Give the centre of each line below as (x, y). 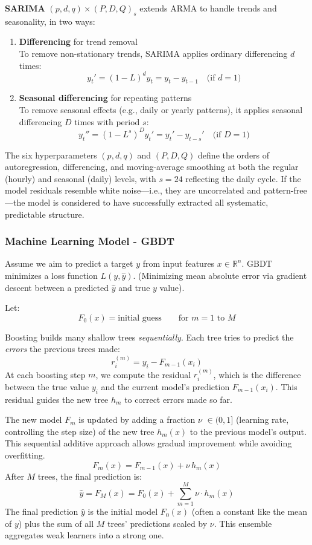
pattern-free (285, 190)
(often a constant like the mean (250, 511)
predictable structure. (45, 214)
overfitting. (25, 455)
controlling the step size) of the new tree (80, 431)
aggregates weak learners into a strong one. (84, 535)
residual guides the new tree (57, 399)
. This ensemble (243, 523)
